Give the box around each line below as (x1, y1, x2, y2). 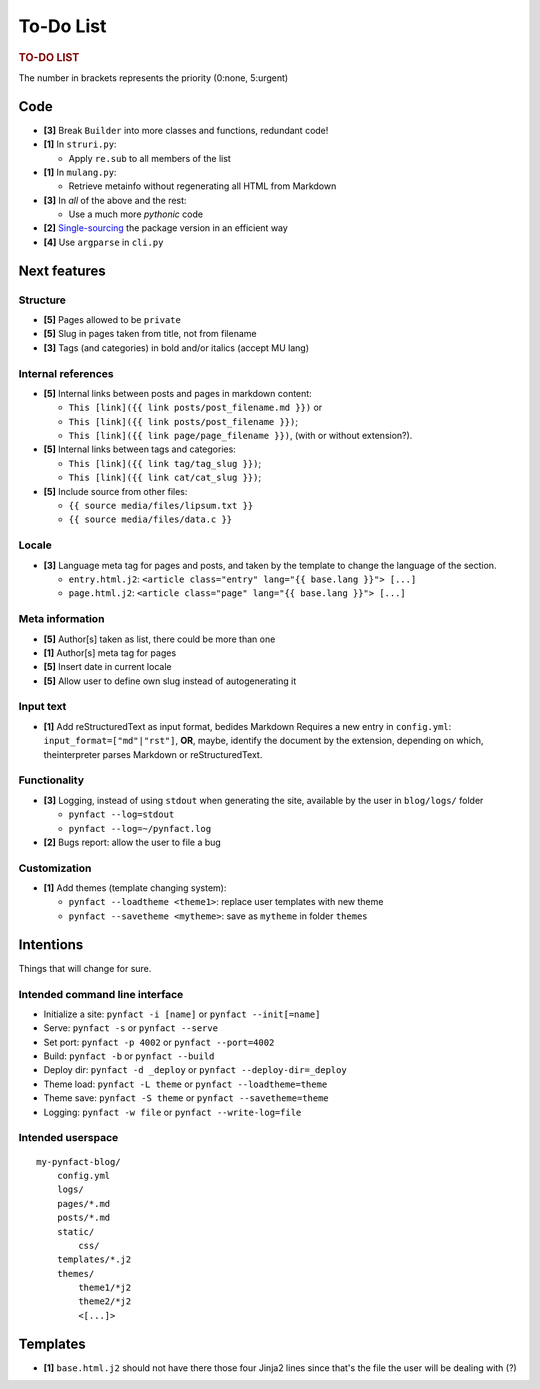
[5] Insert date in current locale (43, 661, 172, 673)
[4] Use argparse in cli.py (43, 236, 164, 248)
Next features (18, 262, 107, 279)
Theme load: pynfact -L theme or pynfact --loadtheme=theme (43, 1078, 328, 1090)
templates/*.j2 (56, 1254, 132, 1265)
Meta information (18, 612, 105, 626)
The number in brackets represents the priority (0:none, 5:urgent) (18, 71, 289, 84)
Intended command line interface (18, 987, 184, 1001)
